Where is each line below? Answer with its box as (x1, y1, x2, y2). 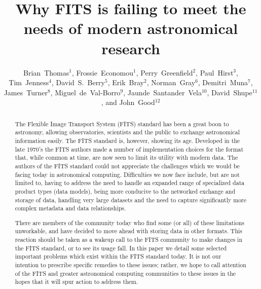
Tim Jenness (9, 77, 49, 88)
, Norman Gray (146, 77, 196, 88)
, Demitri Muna (198, 77, 248, 88)
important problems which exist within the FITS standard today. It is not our (15, 252, 221, 261)
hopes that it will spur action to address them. (15, 277, 138, 286)
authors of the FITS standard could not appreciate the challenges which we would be (15, 161, 240, 170)
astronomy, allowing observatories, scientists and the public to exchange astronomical (15, 128, 240, 136)
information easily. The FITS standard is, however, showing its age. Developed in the (15, 136, 240, 144)
